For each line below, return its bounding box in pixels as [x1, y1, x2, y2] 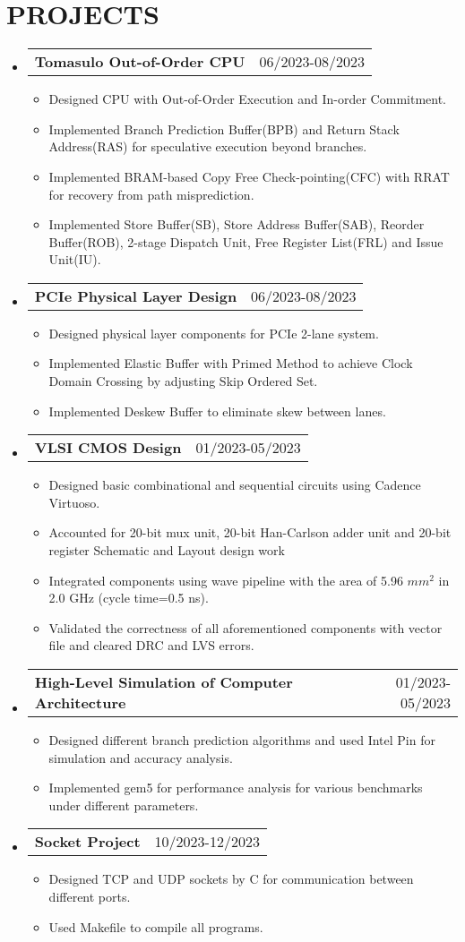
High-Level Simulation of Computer [34, 672, 293, 692]
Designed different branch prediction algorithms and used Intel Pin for [48, 731, 435, 749]
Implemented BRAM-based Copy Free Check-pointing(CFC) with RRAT [48, 167, 450, 185]
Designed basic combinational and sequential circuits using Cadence [48, 475, 421, 494]
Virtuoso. [48, 492, 100, 511]
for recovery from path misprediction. [48, 184, 254, 203]
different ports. [48, 886, 131, 905]
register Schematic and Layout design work [48, 541, 285, 560]
